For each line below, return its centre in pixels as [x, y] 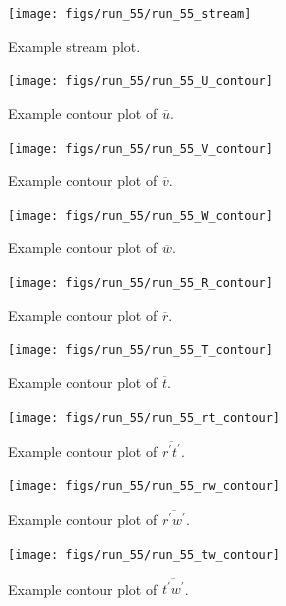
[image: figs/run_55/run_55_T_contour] [140, 350]
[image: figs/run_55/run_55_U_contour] [140, 81]
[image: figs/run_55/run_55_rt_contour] [144, 417]
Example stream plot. [74, 45]
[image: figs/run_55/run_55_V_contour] [140, 148]
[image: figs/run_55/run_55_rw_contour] [144, 486]
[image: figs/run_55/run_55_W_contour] [140, 215]
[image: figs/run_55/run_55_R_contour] [140, 283]
